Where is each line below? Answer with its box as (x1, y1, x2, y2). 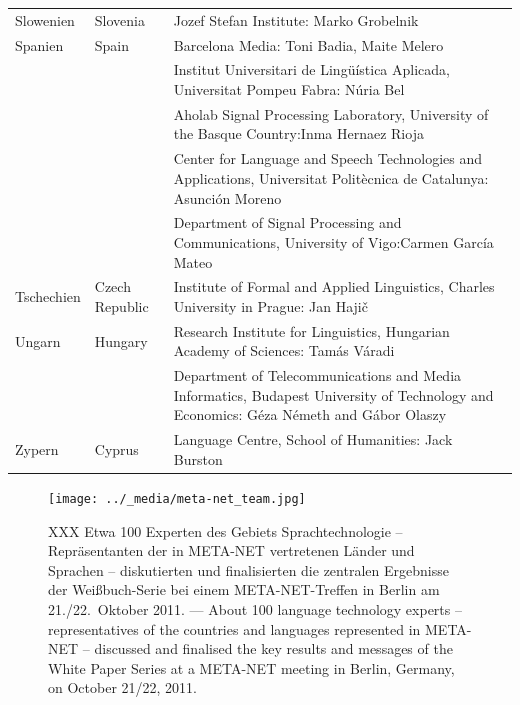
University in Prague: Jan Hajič (173, 295, 368, 316)
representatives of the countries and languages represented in (48, 618, 421, 639)
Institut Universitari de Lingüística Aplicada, (173, 59, 450, 80)
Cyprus (94, 439, 139, 460)
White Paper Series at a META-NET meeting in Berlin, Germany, (48, 657, 455, 678)
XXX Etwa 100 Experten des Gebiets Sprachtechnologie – (48, 520, 403, 541)
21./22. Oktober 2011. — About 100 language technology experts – (48, 599, 462, 619)
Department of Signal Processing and (173, 212, 402, 233)
